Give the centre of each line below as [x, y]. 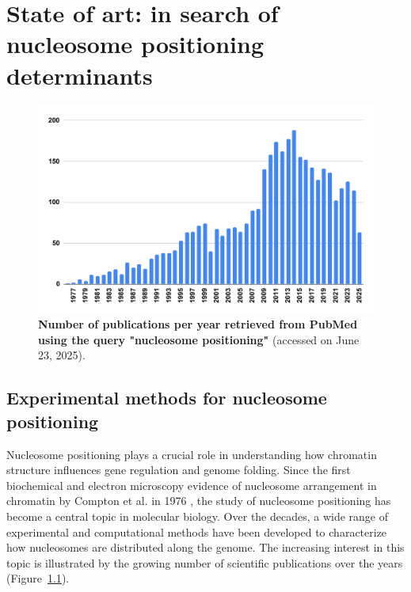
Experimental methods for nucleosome [167, 398]
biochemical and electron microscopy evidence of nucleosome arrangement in [192, 485]
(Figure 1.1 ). [38, 578]
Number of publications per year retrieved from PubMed [198, 324]
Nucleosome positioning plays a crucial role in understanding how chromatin [192, 454]
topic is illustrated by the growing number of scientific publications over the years [205, 562]
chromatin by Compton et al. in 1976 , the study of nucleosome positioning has [199, 501]
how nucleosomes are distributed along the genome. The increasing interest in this [205, 547]
